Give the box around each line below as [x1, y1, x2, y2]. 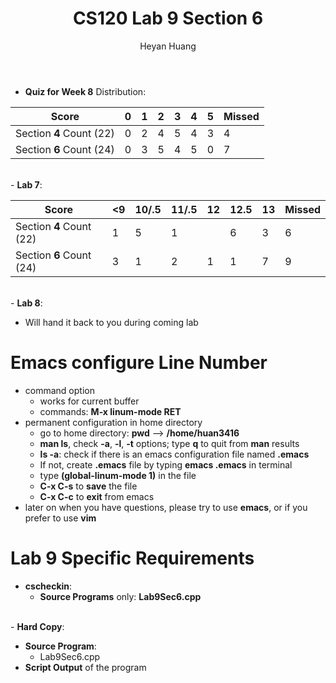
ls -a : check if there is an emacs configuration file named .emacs [39, 448, 310, 460]
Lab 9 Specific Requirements [10, 547, 255, 570]
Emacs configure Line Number [10, 352, 268, 374]
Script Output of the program [24, 661, 147, 673]
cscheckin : [24, 580, 73, 592]
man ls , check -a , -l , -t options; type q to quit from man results [39, 437, 300, 449]
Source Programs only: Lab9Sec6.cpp [39, 590, 202, 602]
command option [24, 384, 95, 396]
